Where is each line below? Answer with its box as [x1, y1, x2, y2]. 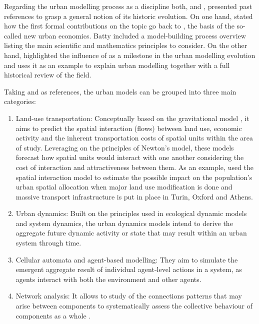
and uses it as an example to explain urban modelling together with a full [4, 59, 230, 70]
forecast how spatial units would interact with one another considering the [15, 152, 244, 162]
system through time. [15, 237, 81, 248]
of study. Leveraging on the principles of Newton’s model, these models [15, 142, 234, 152]
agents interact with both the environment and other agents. [15, 273, 201, 284]
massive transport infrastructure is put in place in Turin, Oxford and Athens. [15, 191, 253, 201]
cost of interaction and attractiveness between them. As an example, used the [15, 161, 254, 172]
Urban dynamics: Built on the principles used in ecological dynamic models [15, 208, 247, 218]
